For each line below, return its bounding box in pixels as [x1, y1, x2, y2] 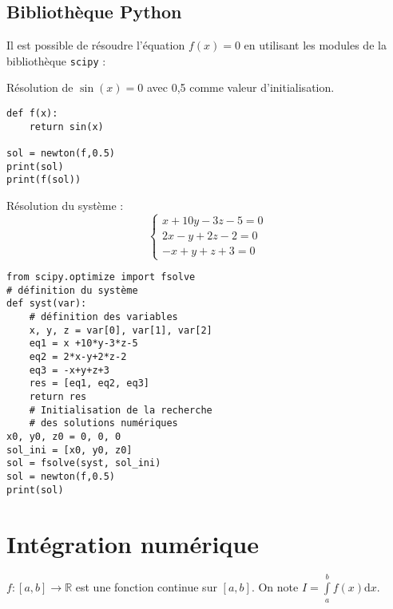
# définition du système [6, 284, 138, 296]
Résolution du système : [6, 196, 124, 213]
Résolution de [6, 79, 73, 96]
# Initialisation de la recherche [29, 404, 212, 416]
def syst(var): [6, 298, 87, 310]
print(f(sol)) [6, 174, 81, 186]
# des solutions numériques [29, 417, 178, 429]
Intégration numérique [6, 527, 259, 560]
